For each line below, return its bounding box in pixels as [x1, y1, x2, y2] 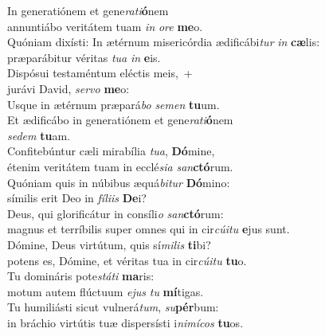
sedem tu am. [7, 127, 70, 143]
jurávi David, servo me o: [7, 80, 130, 96]
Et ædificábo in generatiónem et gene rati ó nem [7, 111, 233, 128]
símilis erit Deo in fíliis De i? [7, 189, 147, 206]
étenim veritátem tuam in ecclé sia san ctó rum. [7, 158, 233, 174]
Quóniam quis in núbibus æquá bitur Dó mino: [7, 174, 230, 190]
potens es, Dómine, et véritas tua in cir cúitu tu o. [7, 252, 247, 268]
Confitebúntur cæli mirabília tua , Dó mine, [7, 143, 215, 159]
